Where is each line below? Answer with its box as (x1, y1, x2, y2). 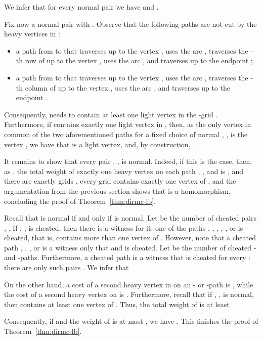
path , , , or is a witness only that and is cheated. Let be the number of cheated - (4, 242, 256, 252)
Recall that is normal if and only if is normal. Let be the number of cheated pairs (4, 212, 256, 223)
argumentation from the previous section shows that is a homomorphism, (4, 185, 231, 196)
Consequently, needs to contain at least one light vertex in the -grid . (4, 109, 218, 119)
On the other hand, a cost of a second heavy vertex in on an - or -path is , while (4, 279, 253, 289)
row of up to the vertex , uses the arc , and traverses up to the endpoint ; (25, 55, 253, 66)
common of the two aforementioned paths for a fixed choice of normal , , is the (4, 129, 248, 139)
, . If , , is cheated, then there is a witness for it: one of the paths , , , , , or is (4, 222, 243, 233)
